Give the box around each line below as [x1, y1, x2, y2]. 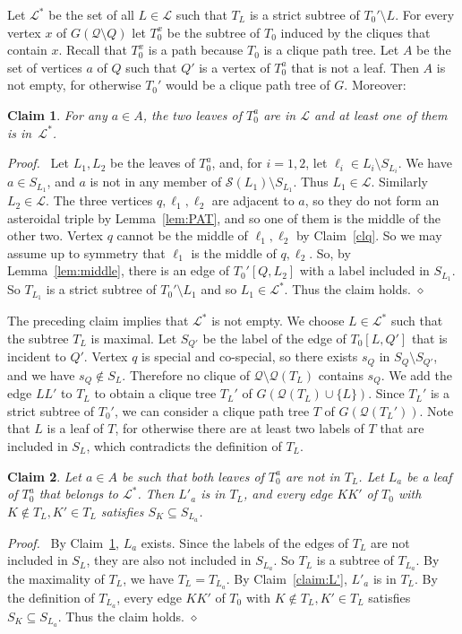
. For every [395, 5, 455, 23]
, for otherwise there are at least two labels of [115, 419, 364, 438]
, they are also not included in [86, 551, 252, 569]
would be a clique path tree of [166, 75, 330, 94]
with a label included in [299, 261, 430, 280]
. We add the [381, 365, 453, 384]
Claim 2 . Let [7, 466, 81, 485]
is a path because [148, 40, 244, 59]
